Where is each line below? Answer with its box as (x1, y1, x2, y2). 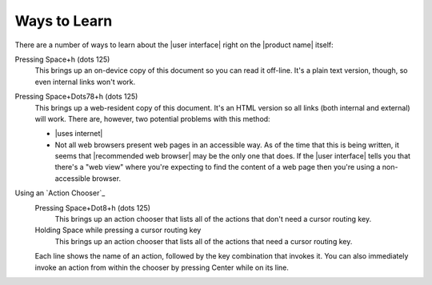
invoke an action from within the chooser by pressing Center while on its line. (34, 263, 290, 272)
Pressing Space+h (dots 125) (14, 54, 110, 64)
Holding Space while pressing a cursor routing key (34, 225, 202, 235)
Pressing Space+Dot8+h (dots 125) (34, 203, 151, 212)
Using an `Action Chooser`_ (14, 188, 106, 198)
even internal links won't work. (34, 77, 136, 86)
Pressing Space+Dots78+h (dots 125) (14, 92, 138, 102)
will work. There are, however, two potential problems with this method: (34, 114, 271, 123)
